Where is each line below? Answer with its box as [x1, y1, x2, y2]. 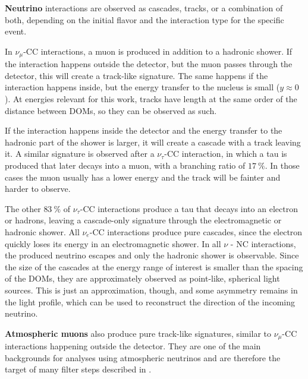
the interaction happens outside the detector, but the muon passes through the [5, 58, 293, 70]
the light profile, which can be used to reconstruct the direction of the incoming [5, 295, 295, 308]
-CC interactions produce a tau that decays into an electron [80, 202, 298, 214]
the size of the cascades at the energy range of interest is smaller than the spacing [5, 260, 303, 273]
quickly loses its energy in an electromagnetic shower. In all [5, 237, 221, 249]
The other [5, 202, 41, 214]
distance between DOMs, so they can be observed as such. [5, 104, 217, 116]
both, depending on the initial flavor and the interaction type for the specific [5, 13, 284, 26]
